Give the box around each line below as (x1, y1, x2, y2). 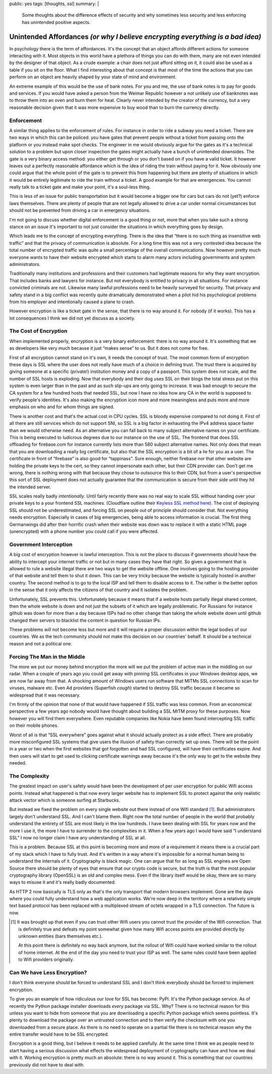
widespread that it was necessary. (9, 692, 81, 698)
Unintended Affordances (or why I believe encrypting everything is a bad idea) (9, 32, 261, 41)
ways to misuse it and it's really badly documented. (9, 879, 116, 885)
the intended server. (9, 484, 51, 490)
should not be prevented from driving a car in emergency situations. (9, 207, 151, 213)
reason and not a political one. (9, 640, 73, 647)
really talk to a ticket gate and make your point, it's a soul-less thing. (9, 184, 151, 190)
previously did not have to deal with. (9, 1061, 85, 1067)
